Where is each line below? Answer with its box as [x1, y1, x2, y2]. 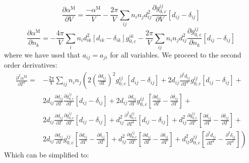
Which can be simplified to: [4, 149, 89, 159]
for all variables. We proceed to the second [110, 49, 241, 60]
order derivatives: [4, 60, 57, 70]
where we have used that [4, 49, 80, 60]
